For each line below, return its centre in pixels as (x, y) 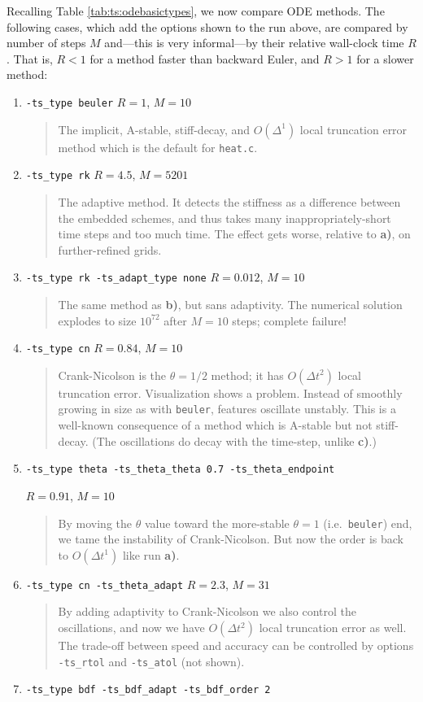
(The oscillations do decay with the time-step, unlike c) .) (234, 440)
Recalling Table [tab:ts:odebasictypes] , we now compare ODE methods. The (196, 11)
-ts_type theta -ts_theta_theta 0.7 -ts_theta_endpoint (180, 470)
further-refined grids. (110, 249)
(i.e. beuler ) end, (368, 523)
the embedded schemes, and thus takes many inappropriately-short (225, 218)
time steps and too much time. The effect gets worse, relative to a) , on (234, 234)
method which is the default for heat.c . (158, 147)
